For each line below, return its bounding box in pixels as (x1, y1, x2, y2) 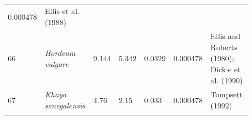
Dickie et (210, 64, 241, 75)
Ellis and (210, 30, 241, 41)
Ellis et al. (45, 5, 79, 16)
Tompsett (210, 89, 243, 100)
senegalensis (45, 100, 85, 111)
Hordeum (45, 47, 76, 58)
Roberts (210, 41, 237, 53)
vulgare (45, 58, 69, 69)
